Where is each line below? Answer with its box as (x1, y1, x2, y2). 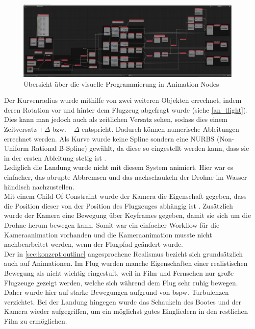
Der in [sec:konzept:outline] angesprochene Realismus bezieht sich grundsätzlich (4, 248, 243, 258)
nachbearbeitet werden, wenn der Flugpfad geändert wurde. (4, 239, 183, 249)
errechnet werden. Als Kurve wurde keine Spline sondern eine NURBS (4, 133, 215, 143)
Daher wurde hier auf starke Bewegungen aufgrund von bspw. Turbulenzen (4, 287, 229, 297)
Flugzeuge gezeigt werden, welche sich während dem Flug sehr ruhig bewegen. (4, 277, 238, 287)
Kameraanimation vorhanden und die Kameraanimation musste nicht (4, 229, 212, 239)
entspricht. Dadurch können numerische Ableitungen (81, 124, 239, 134)
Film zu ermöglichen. (4, 315, 67, 326)
